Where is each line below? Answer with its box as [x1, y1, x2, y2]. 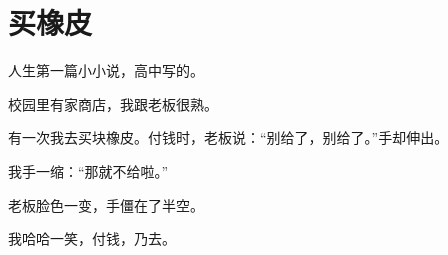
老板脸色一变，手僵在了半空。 [8, 194, 204, 215]
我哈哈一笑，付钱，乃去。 [8, 228, 176, 249]
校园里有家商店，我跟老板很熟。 [8, 93, 218, 114]
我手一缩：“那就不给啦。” [8, 160, 169, 181]
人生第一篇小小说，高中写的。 [8, 60, 204, 81]
